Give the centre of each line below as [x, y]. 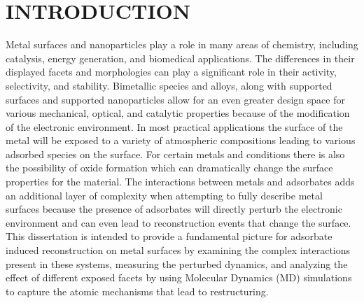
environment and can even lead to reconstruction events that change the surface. [178, 222]
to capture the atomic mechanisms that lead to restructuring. [137, 291]
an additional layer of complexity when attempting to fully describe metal [164, 195]
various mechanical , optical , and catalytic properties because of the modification [178, 113]
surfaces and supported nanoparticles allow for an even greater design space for [175, 99]
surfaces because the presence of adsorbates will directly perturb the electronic [174, 209]
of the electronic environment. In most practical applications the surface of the [174, 126]
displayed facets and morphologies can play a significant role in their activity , [171, 72]
